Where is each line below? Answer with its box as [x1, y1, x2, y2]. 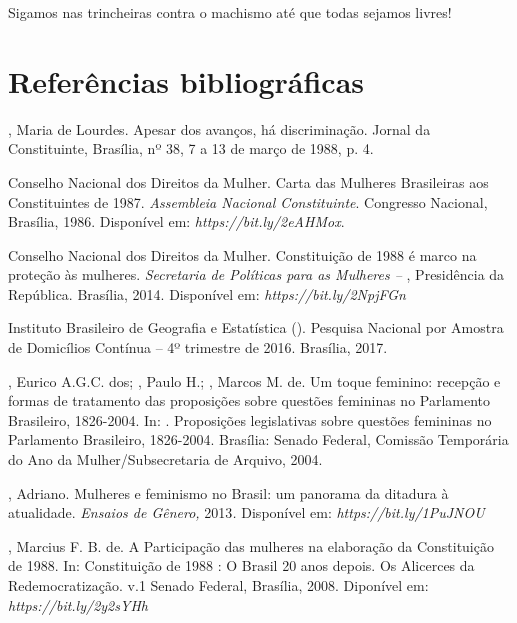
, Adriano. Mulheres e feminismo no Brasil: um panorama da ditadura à [8, 482, 449, 503]
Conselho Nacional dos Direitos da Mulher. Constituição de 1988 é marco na [8, 244, 477, 265]
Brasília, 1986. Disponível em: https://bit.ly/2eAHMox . [8, 211, 345, 232]
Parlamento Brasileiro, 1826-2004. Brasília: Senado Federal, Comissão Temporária [8, 429, 509, 450]
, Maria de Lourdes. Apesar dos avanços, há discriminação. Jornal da [8, 118, 431, 139]
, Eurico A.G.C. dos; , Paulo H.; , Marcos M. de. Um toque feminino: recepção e [8, 370, 501, 391]
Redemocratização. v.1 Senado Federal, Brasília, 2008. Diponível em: [8, 575, 429, 595]
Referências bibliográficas [8, 60, 365, 101]
